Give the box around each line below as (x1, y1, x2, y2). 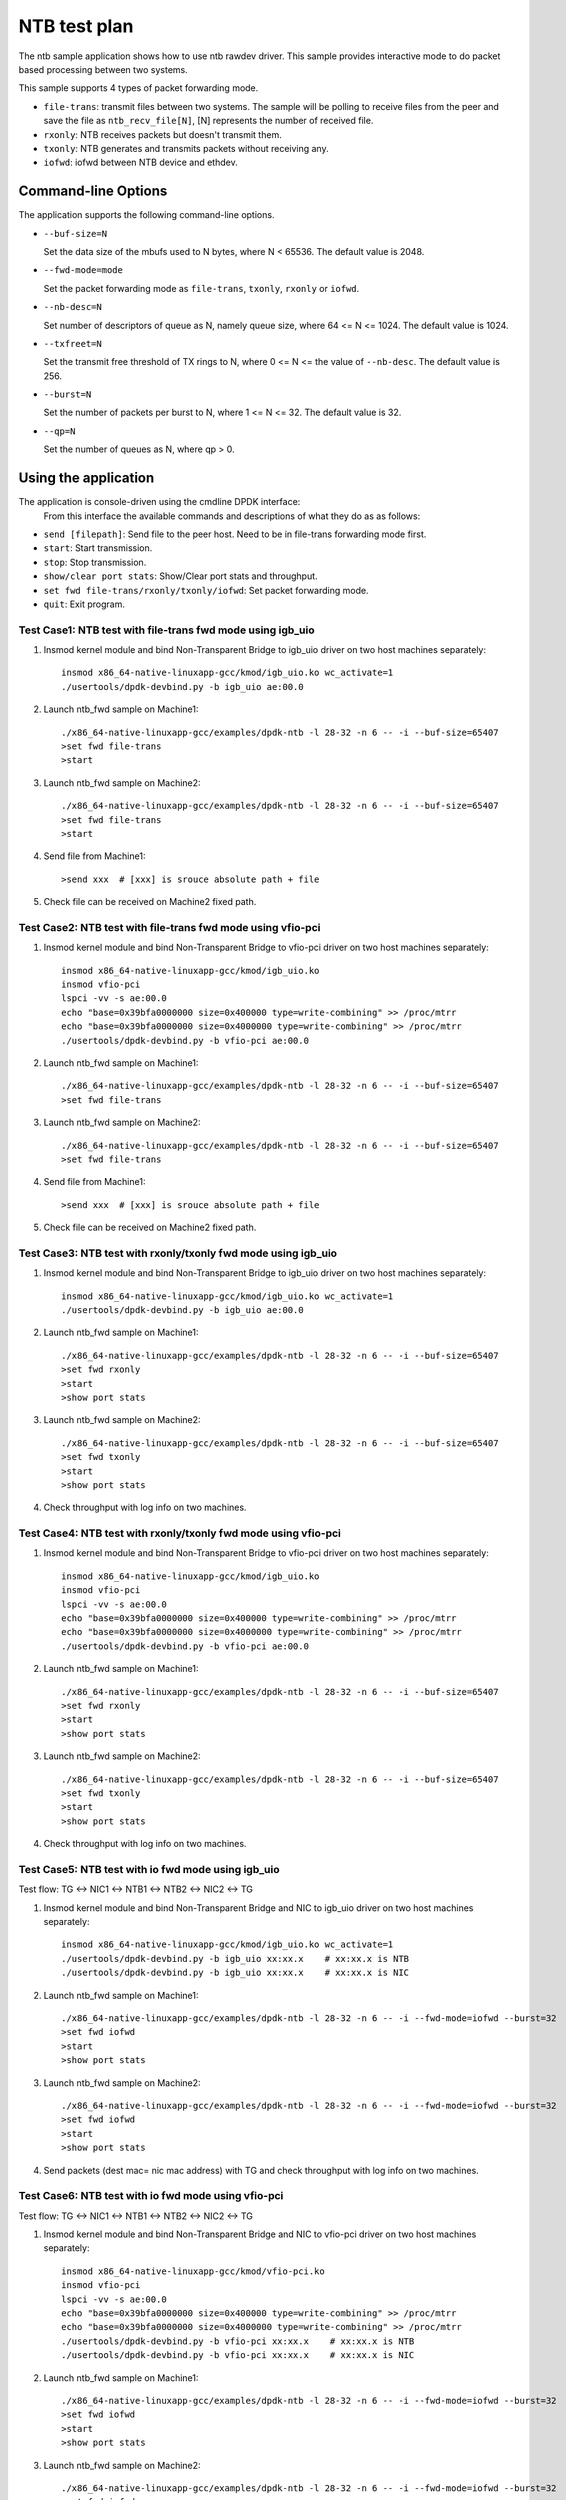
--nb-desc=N (43, 301, 102, 313)
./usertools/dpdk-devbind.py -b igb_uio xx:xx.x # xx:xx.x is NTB (61, 1953, 410, 1964)
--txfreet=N (43, 338, 102, 349)
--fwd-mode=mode (43, 265, 124, 276)
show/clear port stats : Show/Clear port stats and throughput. (43, 570, 319, 582)
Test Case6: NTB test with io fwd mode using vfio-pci (18, 2189, 284, 2203)
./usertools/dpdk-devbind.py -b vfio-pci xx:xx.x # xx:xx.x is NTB (61, 2335, 415, 2347)
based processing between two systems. (18, 63, 189, 75)
